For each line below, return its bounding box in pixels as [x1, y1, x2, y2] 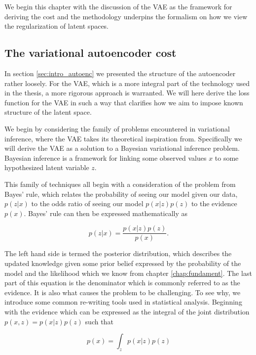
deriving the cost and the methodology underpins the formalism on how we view [4, 11, 248, 21]
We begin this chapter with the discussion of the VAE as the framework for [4, 1, 232, 11]
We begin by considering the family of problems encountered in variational [4, 123, 230, 133]
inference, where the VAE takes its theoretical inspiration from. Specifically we [4, 133, 242, 143]
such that [85, 316, 113, 326]
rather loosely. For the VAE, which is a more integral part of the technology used [4, 78, 250, 88]
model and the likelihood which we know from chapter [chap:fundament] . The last [4, 267, 252, 278]
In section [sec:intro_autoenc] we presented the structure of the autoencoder [4, 68, 236, 78]
